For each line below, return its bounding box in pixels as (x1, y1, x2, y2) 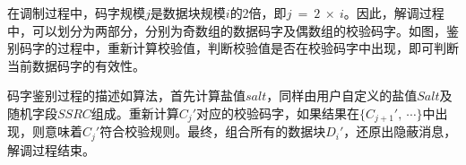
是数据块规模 (150, 4, 226, 22)
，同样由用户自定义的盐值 (266, 86, 418, 105)
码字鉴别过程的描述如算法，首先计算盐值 (7, 86, 246, 105)
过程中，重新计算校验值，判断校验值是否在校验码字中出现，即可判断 (56, 39, 459, 57)
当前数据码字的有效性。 (7, 56, 145, 74)
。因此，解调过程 (343, 4, 444, 22)
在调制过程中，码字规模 (7, 4, 145, 22)
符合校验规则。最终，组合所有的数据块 (99, 122, 326, 141)
